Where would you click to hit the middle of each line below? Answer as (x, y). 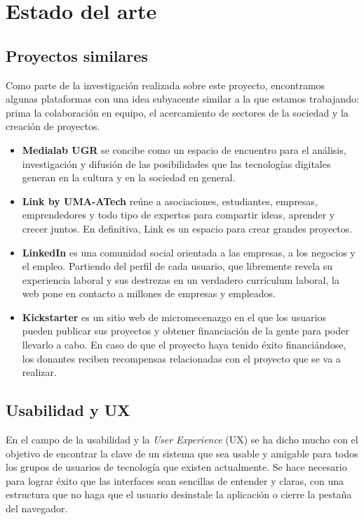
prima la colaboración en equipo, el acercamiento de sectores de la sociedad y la (177, 112)
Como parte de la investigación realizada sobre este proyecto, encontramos (166, 85)
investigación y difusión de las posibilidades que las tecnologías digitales (176, 163)
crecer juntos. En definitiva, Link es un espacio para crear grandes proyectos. (187, 228)
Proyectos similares (77, 55)
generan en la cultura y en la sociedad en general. (129, 177)
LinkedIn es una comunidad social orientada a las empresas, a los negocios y (189, 252)
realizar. (39, 372)
